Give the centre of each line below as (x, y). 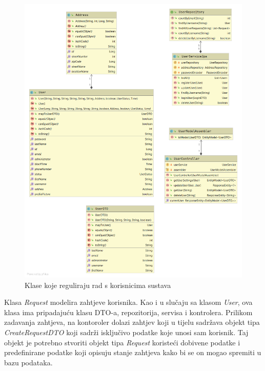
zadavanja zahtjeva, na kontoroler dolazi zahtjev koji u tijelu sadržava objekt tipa (132, 322)
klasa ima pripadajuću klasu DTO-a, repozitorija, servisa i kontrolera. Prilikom (128, 312)
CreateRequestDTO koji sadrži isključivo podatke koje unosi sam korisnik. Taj (126, 332)
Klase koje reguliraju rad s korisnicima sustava (98, 285)
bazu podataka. (28, 362)
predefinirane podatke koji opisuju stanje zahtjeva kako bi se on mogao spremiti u (133, 352)
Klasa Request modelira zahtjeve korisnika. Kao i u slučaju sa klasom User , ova (128, 302)
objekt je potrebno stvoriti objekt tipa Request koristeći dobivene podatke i (122, 342)
